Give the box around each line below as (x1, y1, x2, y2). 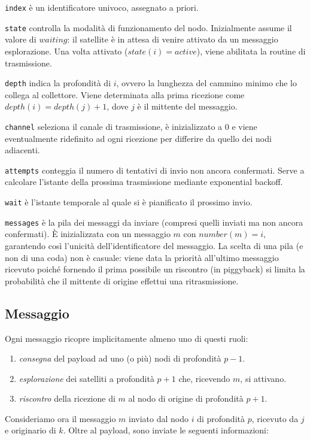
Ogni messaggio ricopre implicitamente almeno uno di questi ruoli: (5, 332, 248, 344)
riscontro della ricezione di (19, 392, 116, 405)
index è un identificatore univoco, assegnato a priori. (5, 1, 199, 13)
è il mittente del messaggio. (137, 100, 238, 113)
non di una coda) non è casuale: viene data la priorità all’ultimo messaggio (5, 251, 279, 263)
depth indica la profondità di (5, 77, 111, 89)
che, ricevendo (178, 372, 230, 384)
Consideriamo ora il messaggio (5, 412, 116, 424)
